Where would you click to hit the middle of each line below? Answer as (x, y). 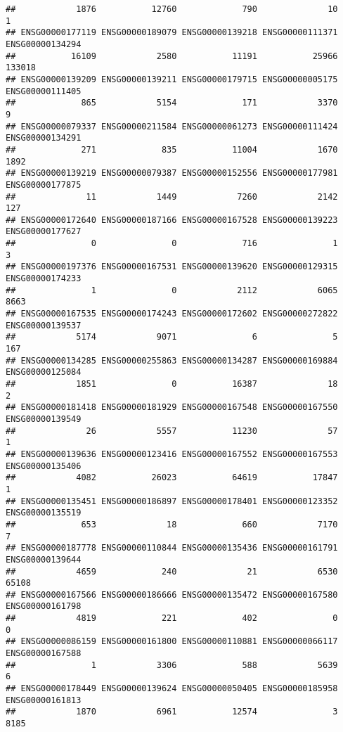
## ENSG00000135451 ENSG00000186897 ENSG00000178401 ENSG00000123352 (172, 501)
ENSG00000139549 (44, 419)
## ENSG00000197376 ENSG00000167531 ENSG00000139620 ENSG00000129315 (172, 267)
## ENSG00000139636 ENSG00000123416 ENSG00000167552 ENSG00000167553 (172, 454)
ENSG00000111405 (44, 91)
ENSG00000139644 (44, 559)
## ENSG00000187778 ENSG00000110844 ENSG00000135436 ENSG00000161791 (172, 548)
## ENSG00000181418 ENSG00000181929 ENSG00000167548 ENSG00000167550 (172, 407)
